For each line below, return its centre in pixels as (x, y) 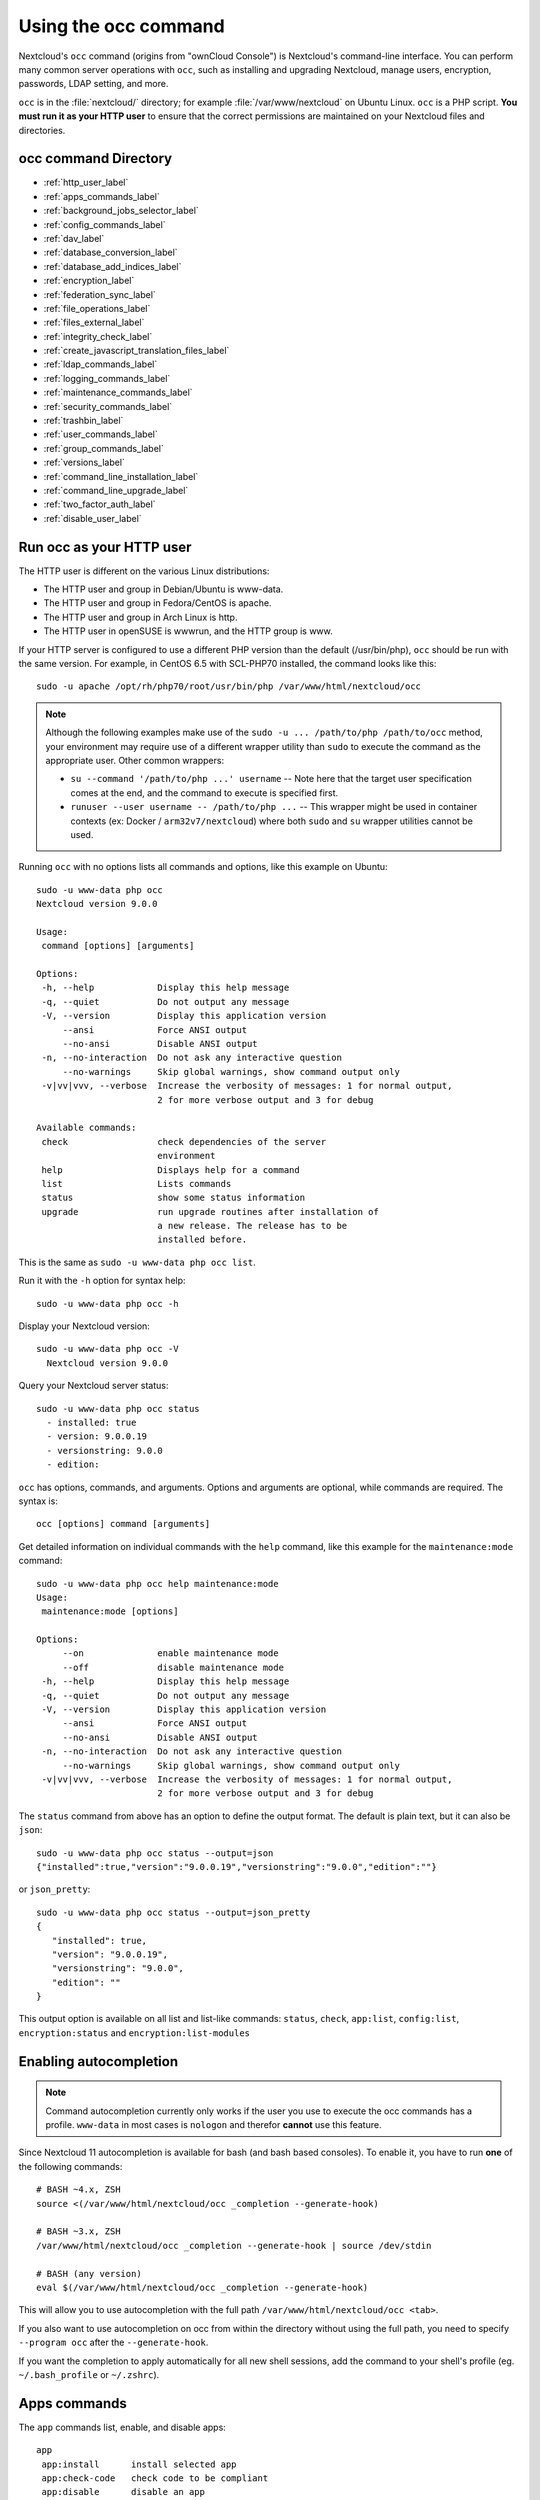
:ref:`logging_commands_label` (107, 378)
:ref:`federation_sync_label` (100, 294)
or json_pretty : (54, 1889)
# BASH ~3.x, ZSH (78, 2231)
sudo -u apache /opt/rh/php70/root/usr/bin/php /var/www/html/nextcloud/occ (229, 686)
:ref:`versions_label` (84, 462)
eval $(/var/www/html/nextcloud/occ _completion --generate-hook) (202, 2287)
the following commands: (70, 2166)
